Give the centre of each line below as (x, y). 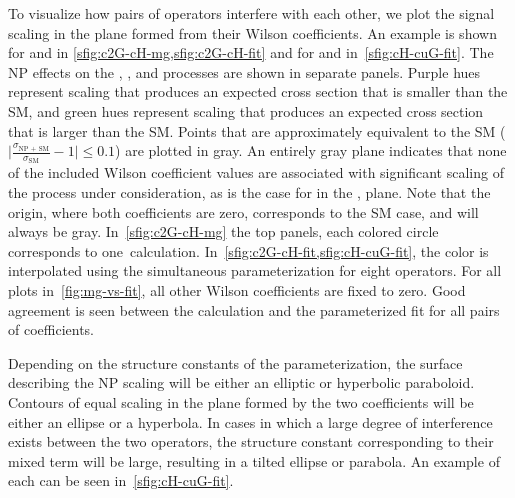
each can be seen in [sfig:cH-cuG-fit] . (121, 480)
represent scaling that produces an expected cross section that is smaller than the (258, 91)
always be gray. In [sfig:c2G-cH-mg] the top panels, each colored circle (223, 231)
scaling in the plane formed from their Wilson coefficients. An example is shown (252, 32)
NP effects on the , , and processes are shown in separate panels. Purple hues (244, 71)
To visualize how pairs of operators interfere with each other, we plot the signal (251, 13)
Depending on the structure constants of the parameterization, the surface (235, 362)
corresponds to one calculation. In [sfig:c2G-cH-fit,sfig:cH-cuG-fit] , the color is (248, 250)
